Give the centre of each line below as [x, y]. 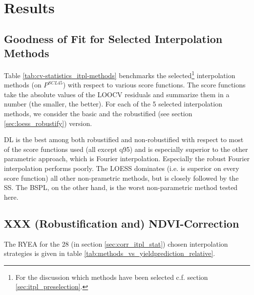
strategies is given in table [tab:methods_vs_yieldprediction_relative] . [110, 253]
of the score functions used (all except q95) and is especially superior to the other [126, 149]
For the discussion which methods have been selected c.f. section [112, 277]
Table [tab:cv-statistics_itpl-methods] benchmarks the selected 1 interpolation [120, 74]
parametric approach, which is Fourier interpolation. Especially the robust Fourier [127, 158]
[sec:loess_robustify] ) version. [48, 123]
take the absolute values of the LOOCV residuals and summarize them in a [117, 94]
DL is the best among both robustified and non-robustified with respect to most [124, 139]
